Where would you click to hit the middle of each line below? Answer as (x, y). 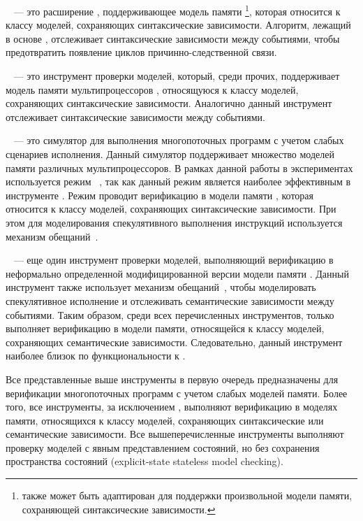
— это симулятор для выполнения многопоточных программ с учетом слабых (179, 140)
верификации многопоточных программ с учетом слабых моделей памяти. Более (177, 393)
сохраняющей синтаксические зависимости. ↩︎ (119, 509)
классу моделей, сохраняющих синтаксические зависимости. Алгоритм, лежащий (178, 25)
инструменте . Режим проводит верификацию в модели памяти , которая (160, 195)
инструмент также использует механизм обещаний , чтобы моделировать (161, 287)
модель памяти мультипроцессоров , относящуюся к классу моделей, (152, 89)
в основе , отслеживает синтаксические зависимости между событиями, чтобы (173, 38)
